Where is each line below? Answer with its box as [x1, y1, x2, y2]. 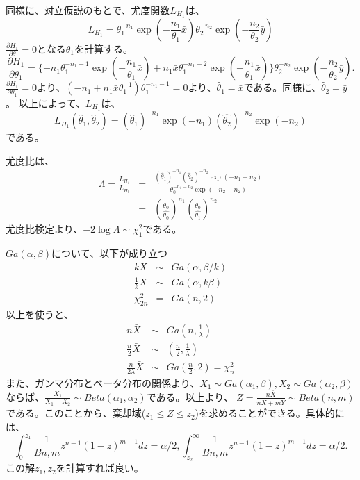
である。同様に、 [243, 80, 321, 94]
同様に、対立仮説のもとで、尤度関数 [6, 3, 170, 17]
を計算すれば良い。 [56, 461, 144, 475]
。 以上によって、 [6, 95, 85, 110]
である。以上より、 [146, 389, 234, 404]
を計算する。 [74, 41, 133, 56]
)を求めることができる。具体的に [195, 406, 345, 420]
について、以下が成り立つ [51, 246, 167, 260]
